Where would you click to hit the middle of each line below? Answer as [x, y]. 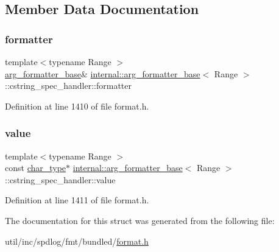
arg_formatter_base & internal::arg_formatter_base [103, 73]
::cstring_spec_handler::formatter [69, 86]
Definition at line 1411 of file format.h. [77, 200]
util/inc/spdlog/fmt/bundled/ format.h [77, 241]
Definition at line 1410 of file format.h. [77, 106]
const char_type [36, 168]
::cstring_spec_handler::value [60, 179]
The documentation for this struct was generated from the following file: [140, 220]
